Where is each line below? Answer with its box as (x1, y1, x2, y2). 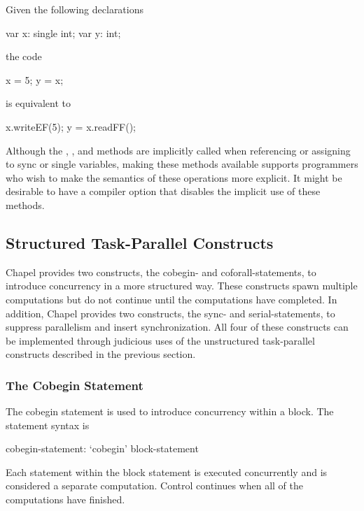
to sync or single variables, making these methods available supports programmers (6, 157, 358, 171)
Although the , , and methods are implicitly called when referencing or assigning (6, 143, 351, 157)
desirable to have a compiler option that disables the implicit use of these (6, 184, 321, 199)
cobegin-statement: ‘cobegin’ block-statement (6, 441, 199, 456)
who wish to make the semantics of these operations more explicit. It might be (6, 170, 342, 185)
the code (6, 49, 42, 64)
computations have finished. (6, 492, 125, 507)
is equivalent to (6, 96, 71, 110)
